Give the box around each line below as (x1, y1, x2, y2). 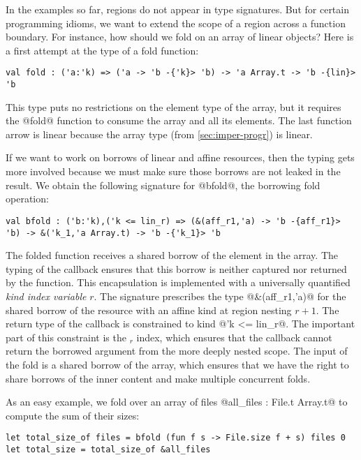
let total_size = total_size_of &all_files (6, 444, 211, 454)
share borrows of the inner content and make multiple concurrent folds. (6, 371, 311, 385)
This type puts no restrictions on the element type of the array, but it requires (6, 99, 341, 114)
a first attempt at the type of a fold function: (6, 43, 199, 57)
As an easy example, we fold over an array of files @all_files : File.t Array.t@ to (6, 394, 348, 409)
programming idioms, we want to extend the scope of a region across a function (6, 15, 346, 30)
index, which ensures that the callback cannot (136, 329, 332, 344)
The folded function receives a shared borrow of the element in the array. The (6, 248, 338, 262)
